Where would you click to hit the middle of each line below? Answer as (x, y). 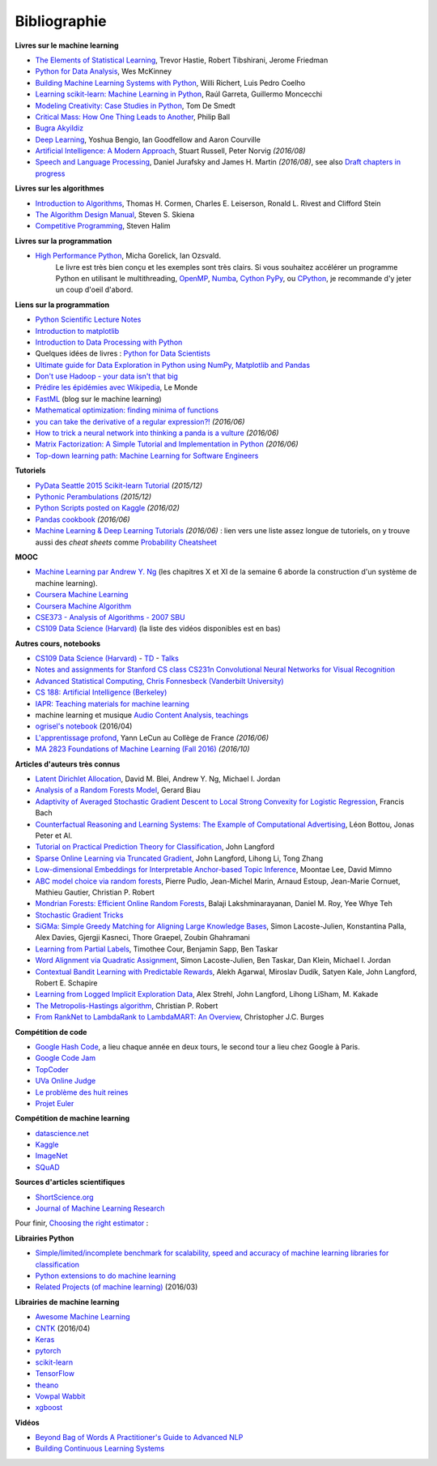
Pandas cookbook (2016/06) (83, 519)
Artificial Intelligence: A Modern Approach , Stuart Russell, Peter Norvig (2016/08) (170, 151)
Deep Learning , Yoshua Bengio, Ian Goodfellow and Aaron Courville (148, 139)
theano (47, 1385)
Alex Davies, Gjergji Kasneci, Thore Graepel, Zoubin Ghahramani (142, 938)
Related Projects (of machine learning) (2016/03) (117, 1287)
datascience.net (62, 1133)
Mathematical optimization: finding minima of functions (127, 410)
